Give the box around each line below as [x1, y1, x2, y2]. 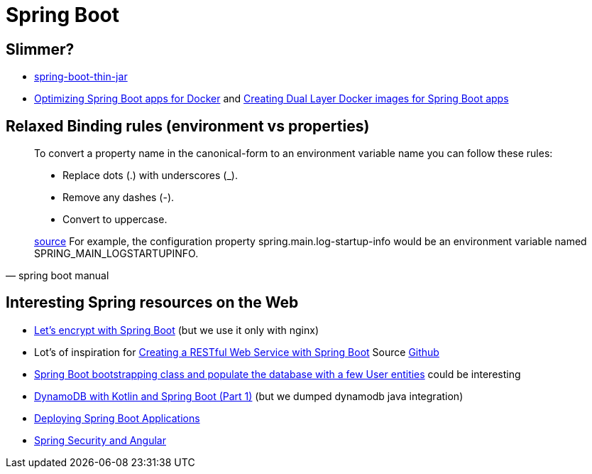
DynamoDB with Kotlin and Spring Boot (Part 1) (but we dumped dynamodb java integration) [34, 389, 464, 402]
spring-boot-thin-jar [34, 70, 128, 83]
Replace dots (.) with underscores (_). [62, 169, 238, 182]
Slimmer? [6, 40, 75, 58]
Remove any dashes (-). [62, 191, 175, 204]
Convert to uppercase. [62, 213, 168, 226]
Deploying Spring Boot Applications [34, 411, 200, 424]
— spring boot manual [6, 269, 109, 282]
